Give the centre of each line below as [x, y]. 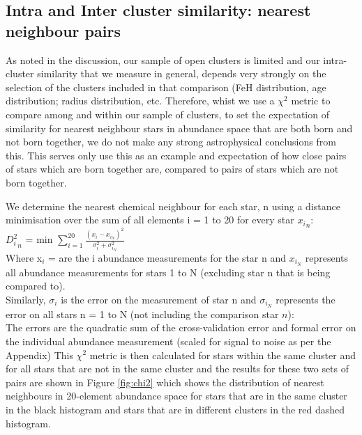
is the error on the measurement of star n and [159, 299]
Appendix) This [39, 355]
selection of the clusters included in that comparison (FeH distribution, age [166, 87]
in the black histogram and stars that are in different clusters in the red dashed [175, 409]
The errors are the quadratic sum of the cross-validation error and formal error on [181, 327]
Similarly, [26, 299]
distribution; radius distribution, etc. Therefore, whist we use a [140, 101]
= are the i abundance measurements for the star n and [167, 257]
